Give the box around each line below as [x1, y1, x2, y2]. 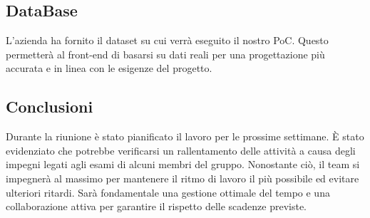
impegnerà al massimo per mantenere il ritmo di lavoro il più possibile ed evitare [6, 170, 359, 185]
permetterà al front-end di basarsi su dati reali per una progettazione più [6, 46, 325, 61]
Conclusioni [6, 95, 93, 118]
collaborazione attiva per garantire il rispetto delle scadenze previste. [6, 199, 307, 214]
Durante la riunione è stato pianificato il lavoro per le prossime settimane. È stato [6, 129, 364, 144]
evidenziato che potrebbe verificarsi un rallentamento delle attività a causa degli [6, 142, 356, 157]
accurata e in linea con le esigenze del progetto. [6, 61, 212, 76]
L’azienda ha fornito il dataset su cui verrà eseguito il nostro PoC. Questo [6, 33, 329, 48]
